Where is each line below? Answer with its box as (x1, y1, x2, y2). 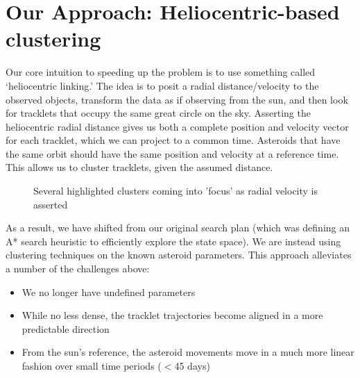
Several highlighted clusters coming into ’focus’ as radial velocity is (33, 183, 318, 198)
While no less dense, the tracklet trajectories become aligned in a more (22, 308, 323, 322)
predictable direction (22, 321, 110, 336)
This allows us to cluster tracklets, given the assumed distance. (6, 160, 273, 174)
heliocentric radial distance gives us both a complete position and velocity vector (6, 119, 349, 133)
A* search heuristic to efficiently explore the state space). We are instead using (6, 233, 341, 248)
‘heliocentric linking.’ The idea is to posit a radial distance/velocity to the (6, 78, 319, 92)
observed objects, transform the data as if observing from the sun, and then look (6, 92, 348, 106)
